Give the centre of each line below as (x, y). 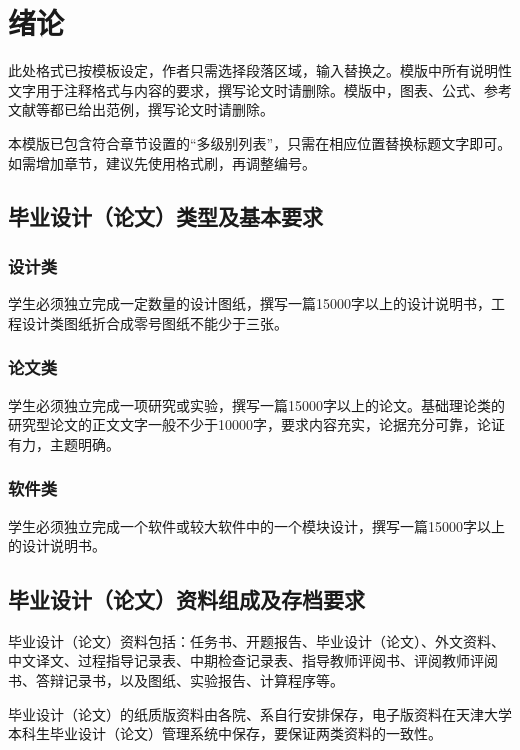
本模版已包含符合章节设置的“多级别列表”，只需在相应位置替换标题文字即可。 (260, 142)
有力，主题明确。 (64, 443)
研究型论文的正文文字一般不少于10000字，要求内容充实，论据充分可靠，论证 (256, 424)
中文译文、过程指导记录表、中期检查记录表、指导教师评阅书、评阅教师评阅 (253, 660)
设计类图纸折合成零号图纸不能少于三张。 (154, 322)
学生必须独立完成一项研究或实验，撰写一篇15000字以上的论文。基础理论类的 (256, 404)
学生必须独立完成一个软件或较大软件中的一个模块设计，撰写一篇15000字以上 (256, 525)
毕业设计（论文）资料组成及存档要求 (186, 599)
